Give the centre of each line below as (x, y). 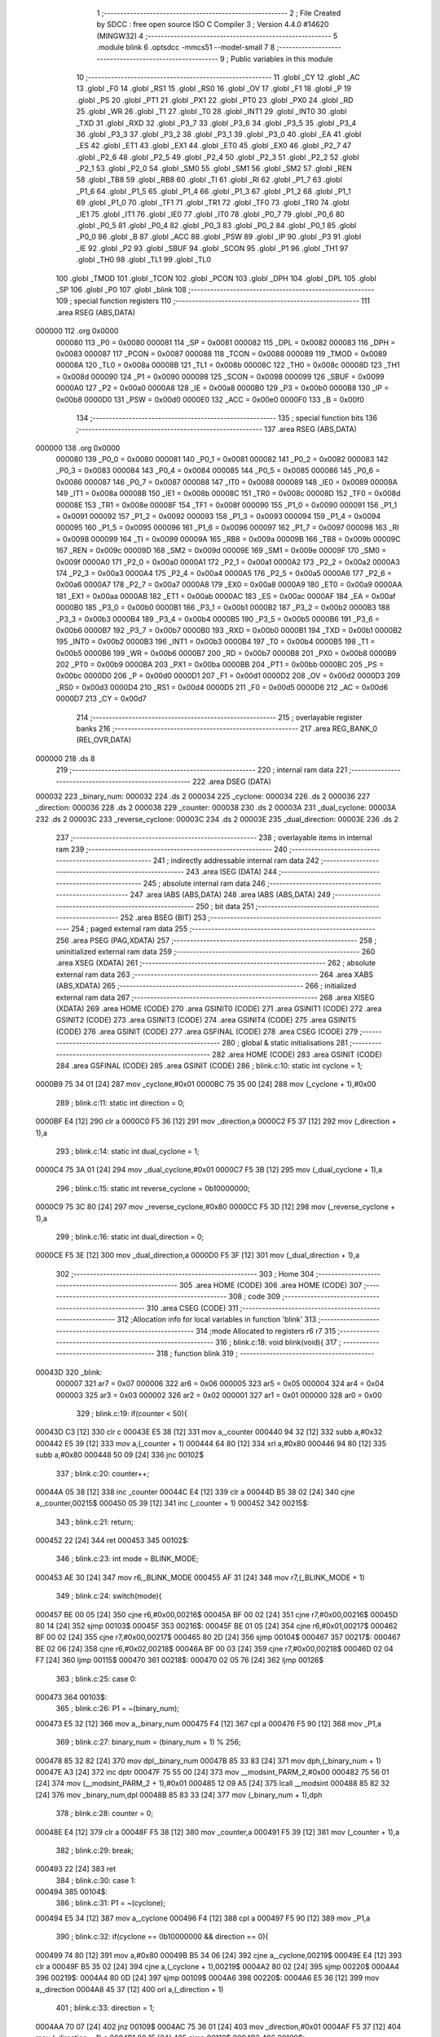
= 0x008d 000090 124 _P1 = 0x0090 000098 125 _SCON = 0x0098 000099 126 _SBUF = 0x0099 (220, 376)
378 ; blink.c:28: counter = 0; (105, 1814)
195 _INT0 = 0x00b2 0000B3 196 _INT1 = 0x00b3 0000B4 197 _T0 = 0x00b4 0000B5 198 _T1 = (216, 642)
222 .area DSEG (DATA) (232, 781)
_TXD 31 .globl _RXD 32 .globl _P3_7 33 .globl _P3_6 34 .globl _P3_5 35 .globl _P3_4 (216, 123)
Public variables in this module (282, 59)
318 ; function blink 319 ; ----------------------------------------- (265, 1353)
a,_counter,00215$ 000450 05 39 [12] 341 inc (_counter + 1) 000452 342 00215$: (172, 1503)
